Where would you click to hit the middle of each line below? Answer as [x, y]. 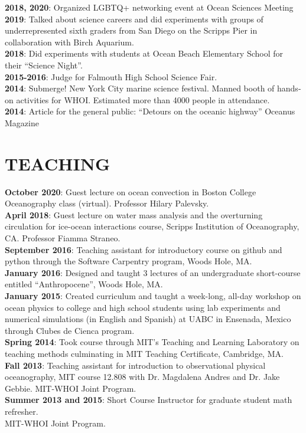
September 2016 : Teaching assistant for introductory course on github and [144, 249]
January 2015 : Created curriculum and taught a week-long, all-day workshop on [153, 296]
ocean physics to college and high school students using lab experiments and [143, 307]
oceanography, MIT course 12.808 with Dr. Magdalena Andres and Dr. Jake [142, 377]
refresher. [22, 411]
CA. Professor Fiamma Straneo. [63, 238]
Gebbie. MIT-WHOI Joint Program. [71, 388]
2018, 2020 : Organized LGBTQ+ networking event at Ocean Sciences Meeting [149, 7]
